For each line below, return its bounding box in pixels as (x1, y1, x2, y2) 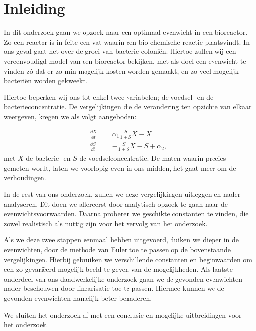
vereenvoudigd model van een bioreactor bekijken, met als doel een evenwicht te (4, 55, 246, 66)
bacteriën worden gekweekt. (4, 75, 87, 86)
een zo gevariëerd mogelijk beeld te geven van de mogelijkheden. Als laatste (4, 264, 233, 274)
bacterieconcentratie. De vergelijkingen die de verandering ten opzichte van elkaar (4, 101, 252, 112)
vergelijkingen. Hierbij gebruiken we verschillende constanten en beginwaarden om (4, 254, 253, 264)
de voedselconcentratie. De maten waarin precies (79, 153, 226, 163)
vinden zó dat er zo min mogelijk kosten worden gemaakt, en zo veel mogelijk (4, 65, 239, 76)
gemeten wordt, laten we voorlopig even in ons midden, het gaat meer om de (4, 162, 236, 173)
